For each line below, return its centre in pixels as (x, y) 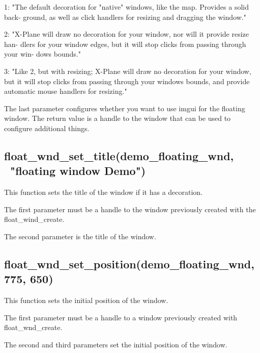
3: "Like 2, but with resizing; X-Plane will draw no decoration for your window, (128, 71)
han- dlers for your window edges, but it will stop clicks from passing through (125, 44)
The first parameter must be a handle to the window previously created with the (130, 209)
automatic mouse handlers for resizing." (66, 91)
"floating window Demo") (78, 171)
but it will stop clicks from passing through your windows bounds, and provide (127, 81)
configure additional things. (47, 128)
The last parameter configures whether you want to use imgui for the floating (125, 108)
